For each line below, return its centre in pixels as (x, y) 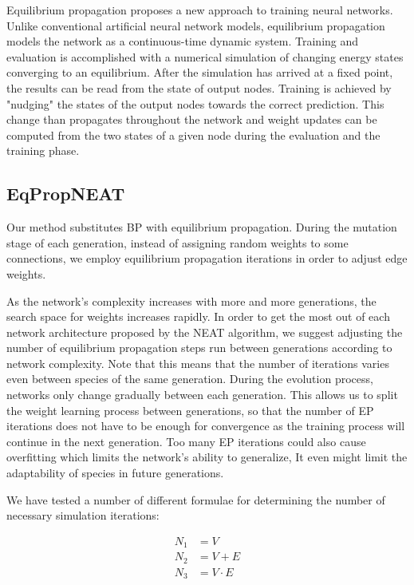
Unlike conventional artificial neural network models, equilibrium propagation (196, 25)
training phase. (43, 150)
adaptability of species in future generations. (115, 473)
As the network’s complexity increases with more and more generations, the (191, 300)
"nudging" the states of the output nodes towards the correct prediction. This (195, 103)
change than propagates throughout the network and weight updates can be (192, 119)
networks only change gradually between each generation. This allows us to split (202, 395)
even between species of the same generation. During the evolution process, (190, 379)
